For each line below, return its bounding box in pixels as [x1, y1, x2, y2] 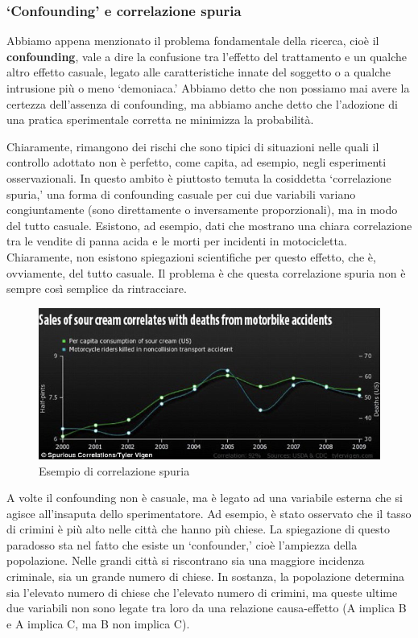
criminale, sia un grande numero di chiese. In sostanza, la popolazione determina [6, 568, 404, 585]
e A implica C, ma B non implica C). [6, 615, 190, 632]
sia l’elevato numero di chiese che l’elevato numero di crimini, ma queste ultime [6, 583, 398, 600]
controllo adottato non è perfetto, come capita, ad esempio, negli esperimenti [6, 154, 387, 171]
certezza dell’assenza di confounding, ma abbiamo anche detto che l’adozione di [6, 95, 398, 112]
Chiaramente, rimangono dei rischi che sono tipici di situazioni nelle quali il [6, 138, 379, 154]
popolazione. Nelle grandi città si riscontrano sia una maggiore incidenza [6, 552, 365, 569]
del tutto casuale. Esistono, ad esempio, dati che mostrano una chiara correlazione [6, 216, 412, 233]
